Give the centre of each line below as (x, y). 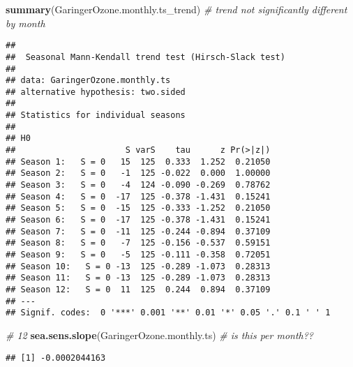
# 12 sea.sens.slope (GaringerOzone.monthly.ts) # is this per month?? (160, 335)
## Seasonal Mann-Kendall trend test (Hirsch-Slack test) (145, 57)
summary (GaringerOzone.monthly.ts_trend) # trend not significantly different (176, 9)
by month (25, 23)
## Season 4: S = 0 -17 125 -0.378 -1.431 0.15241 (138, 196)
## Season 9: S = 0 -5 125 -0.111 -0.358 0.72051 (138, 255)
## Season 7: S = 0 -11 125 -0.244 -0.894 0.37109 (138, 231)
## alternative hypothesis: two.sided (96, 92)
